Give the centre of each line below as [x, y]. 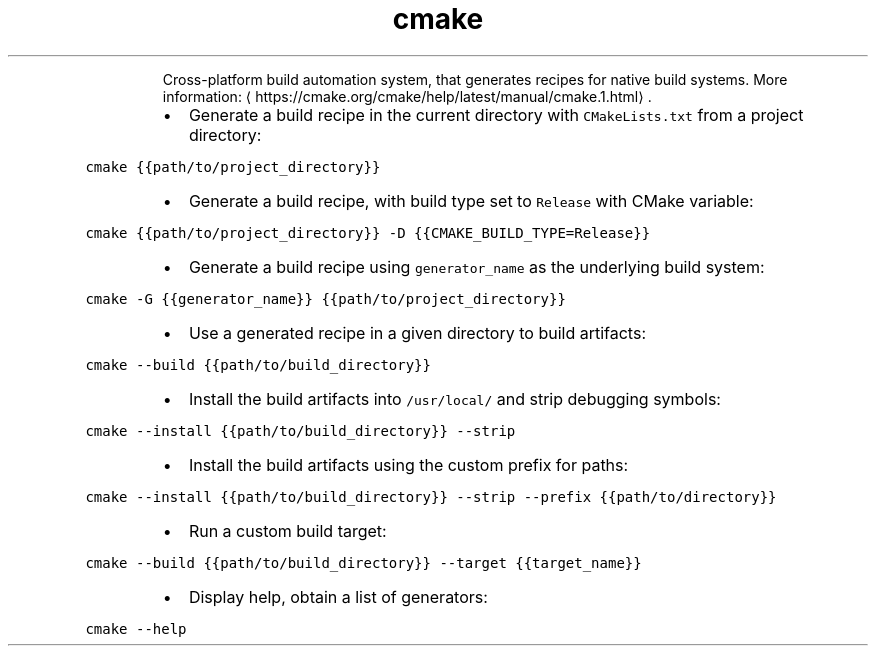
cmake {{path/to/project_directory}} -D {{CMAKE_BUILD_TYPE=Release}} [368, 232]
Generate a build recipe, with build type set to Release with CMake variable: [471, 200]
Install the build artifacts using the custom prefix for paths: [408, 464]
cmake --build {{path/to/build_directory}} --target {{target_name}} [363, 562]
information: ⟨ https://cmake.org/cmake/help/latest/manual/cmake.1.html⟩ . [407, 96]
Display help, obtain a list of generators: [338, 596]
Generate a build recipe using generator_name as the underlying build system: [476, 266]
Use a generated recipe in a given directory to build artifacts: [417, 332]
